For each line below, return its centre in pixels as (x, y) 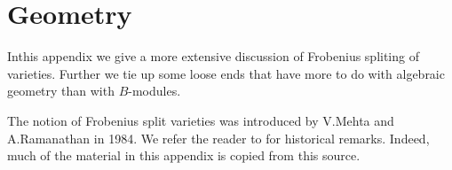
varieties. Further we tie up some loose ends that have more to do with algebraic (226, 73)
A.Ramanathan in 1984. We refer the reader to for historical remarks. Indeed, (218, 138)
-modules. (155, 91)
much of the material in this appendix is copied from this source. (184, 155)
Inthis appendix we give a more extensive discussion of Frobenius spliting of (213, 56)
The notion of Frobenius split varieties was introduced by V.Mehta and (201, 120)
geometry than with (61, 91)
